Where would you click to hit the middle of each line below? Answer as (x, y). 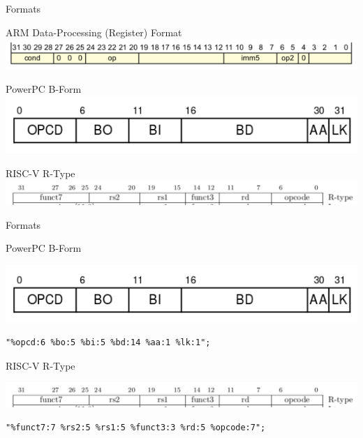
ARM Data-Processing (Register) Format (94, 32)
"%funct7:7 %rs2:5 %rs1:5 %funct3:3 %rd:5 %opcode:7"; (136, 427)
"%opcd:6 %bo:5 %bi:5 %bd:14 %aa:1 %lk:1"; (108, 343)
